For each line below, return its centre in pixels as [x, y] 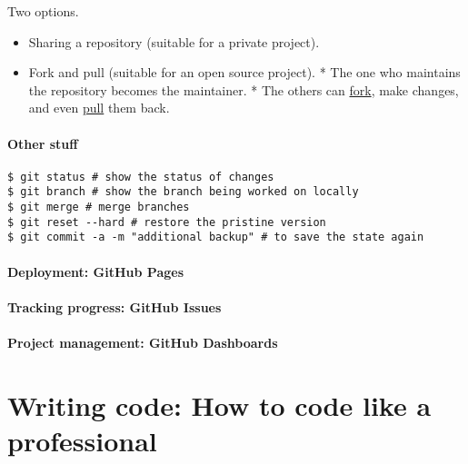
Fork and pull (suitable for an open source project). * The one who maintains [244, 72]
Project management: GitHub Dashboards [143, 343]
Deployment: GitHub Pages [96, 271]
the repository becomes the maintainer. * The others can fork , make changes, [244, 89]
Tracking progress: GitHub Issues [115, 306]
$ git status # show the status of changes [141, 177]
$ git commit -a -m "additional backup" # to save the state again [216, 237]
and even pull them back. [99, 108]
